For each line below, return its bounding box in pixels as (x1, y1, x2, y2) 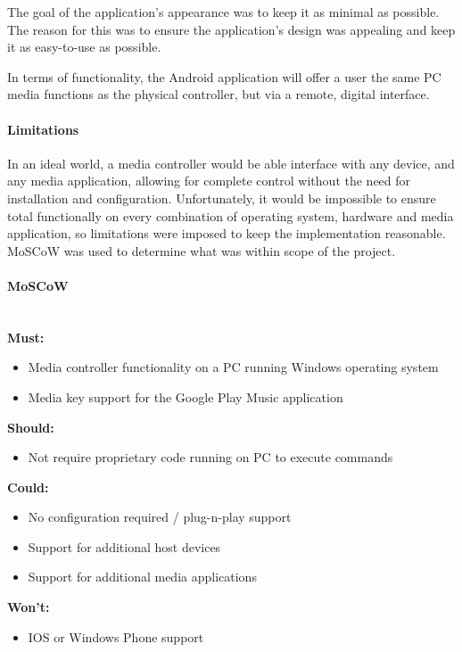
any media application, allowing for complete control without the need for (7, 171, 411, 190)
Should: (7, 417, 54, 436)
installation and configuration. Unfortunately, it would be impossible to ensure (7, 188, 436, 207)
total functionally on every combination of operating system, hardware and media (7, 206, 454, 225)
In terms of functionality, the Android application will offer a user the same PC (7, 67, 441, 86)
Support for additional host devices (28, 537, 221, 556)
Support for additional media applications (28, 567, 257, 586)
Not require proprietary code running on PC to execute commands (28, 448, 393, 466)
